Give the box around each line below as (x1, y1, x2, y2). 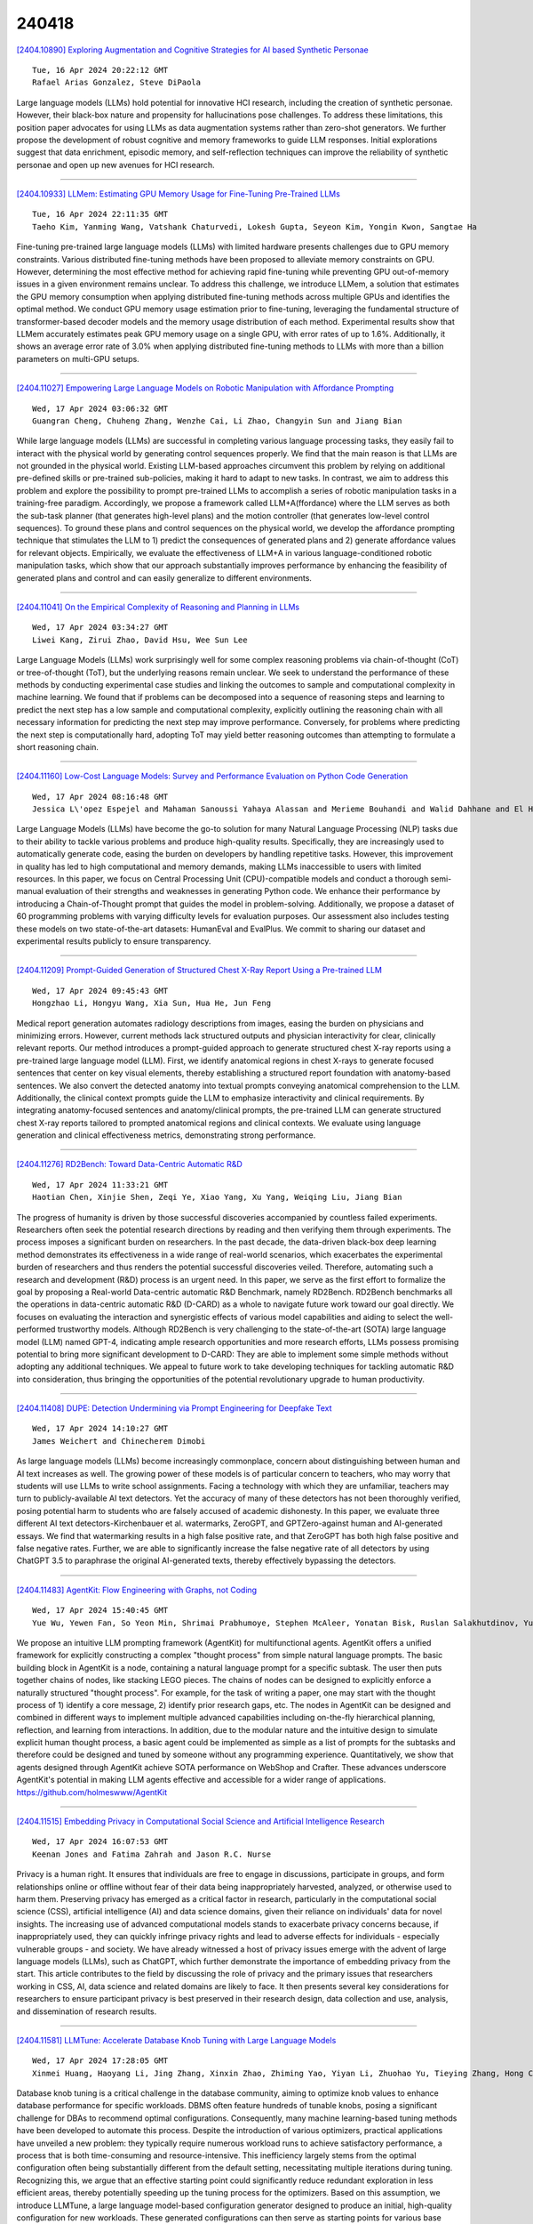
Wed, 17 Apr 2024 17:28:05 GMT (32, 2056, 169, 2066)
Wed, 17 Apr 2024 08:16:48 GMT (32, 792, 169, 802)
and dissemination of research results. (16, 2006, 157, 2017)
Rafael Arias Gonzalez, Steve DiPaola (32, 77, 202, 88)
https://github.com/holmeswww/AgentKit (16, 1786, 168, 1797)
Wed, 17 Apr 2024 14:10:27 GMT (32, 1423, 169, 1434)
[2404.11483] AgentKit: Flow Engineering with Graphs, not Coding (16, 1584, 258, 1595)
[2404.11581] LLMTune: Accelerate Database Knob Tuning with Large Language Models (16, 2035, 337, 2045)
